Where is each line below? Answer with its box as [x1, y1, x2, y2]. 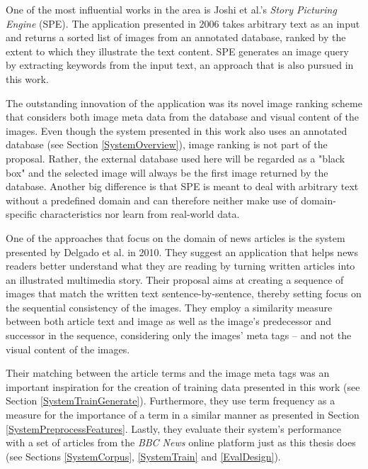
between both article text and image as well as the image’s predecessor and [6, 314, 332, 329]
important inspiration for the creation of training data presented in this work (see [6, 379, 360, 394]
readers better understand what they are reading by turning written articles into [6, 258, 355, 273]
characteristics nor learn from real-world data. [40, 206, 240, 221]
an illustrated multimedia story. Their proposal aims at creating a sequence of [6, 272, 344, 287]
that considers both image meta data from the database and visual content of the [6, 109, 359, 124]
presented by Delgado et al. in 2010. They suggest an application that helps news [6, 244, 358, 259]
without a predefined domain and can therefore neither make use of [6, 192, 298, 207]
